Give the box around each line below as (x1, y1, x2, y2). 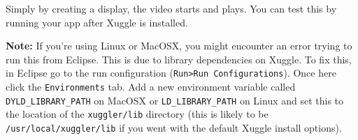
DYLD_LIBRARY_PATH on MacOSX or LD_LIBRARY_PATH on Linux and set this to (6, 93, 344, 107)
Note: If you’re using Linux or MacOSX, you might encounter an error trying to (6, 38, 352, 53)
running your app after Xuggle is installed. (6, 15, 188, 29)
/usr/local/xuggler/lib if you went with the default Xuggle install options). (6, 120, 342, 134)
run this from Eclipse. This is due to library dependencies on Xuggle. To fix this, (6, 52, 352, 66)
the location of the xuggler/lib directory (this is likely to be (6, 107, 268, 121)
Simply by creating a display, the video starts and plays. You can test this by (6, 1, 337, 15)
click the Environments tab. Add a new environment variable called (6, 79, 296, 94)
